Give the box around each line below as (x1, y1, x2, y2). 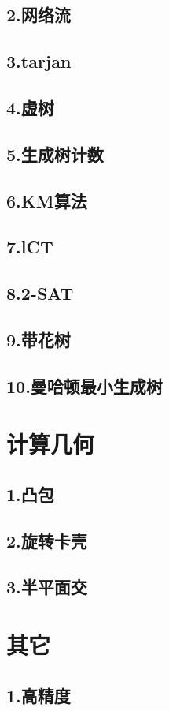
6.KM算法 (6, 188, 87, 212)
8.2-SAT (6, 281, 74, 305)
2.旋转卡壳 (6, 528, 87, 552)
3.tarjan (6, 49, 72, 73)
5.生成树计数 (6, 141, 104, 166)
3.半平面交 (6, 574, 87, 599)
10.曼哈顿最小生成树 (6, 373, 163, 398)
